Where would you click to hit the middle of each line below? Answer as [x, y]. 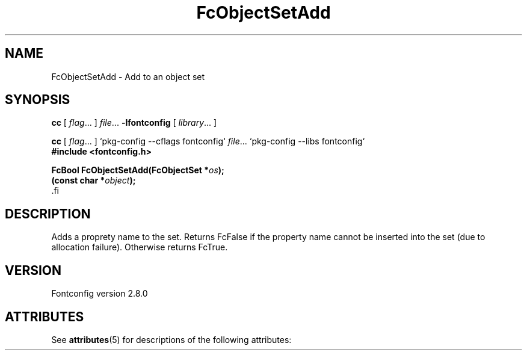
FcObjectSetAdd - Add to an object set [128, 76]
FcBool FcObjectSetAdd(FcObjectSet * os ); [138, 170]
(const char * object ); [94, 181]
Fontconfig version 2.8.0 [100, 294]
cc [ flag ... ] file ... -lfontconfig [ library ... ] [134, 123]
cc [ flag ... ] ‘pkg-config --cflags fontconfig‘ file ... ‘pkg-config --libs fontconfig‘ [208, 141]
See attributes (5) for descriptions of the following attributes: [171, 339]
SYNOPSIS [38, 100]
